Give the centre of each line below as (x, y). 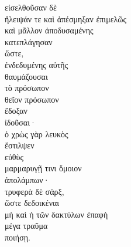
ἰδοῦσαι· (20, 122)
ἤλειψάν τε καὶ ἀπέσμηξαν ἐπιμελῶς (66, 18)
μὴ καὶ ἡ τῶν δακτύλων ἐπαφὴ (56, 214)
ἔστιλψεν (20, 145)
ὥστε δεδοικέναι (32, 203)
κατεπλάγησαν (29, 41)
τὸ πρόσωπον (27, 88)
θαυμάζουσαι (26, 76)
